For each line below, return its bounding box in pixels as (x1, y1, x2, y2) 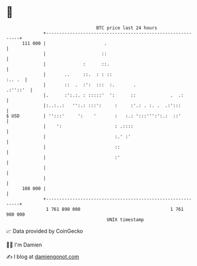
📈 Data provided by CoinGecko (6, 227, 83, 235)
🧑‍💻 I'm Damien (6, 241, 43, 248)
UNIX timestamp (106, 216, 144, 223)
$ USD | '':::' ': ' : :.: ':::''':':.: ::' (6, 113, 182, 119)
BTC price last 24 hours (96, 25, 158, 31)
